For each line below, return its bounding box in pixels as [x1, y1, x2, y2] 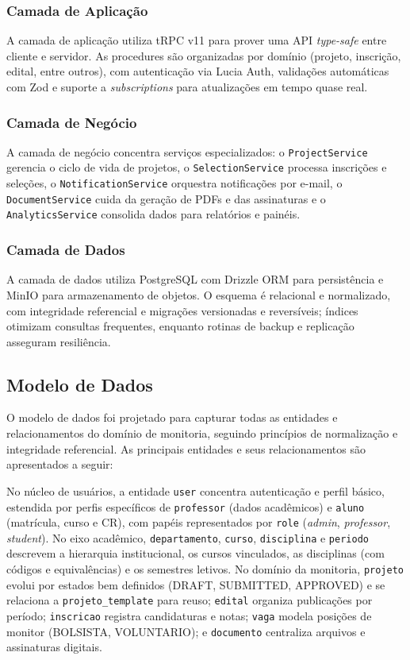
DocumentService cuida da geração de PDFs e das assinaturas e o [6, 190, 326, 206]
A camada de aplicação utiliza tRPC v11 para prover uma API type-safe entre [6, 32, 387, 48]
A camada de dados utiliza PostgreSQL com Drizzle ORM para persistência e [6, 271, 384, 288]
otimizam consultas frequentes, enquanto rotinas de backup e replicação [6, 318, 354, 334]
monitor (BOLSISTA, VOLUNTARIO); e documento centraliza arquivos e [6, 623, 366, 639]
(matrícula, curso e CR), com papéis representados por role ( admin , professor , [6, 514, 391, 531]
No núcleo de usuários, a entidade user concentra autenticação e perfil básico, [6, 482, 385, 499]
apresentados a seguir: [6, 456, 113, 473]
